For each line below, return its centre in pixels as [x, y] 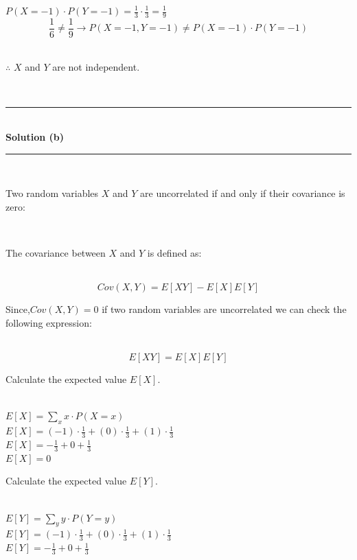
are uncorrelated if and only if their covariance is [243, 193]
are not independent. [96, 67]
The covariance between [56, 253]
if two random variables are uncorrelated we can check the [224, 309]
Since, [18, 309]
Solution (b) [35, 137]
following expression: [49, 323]
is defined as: [174, 253]
